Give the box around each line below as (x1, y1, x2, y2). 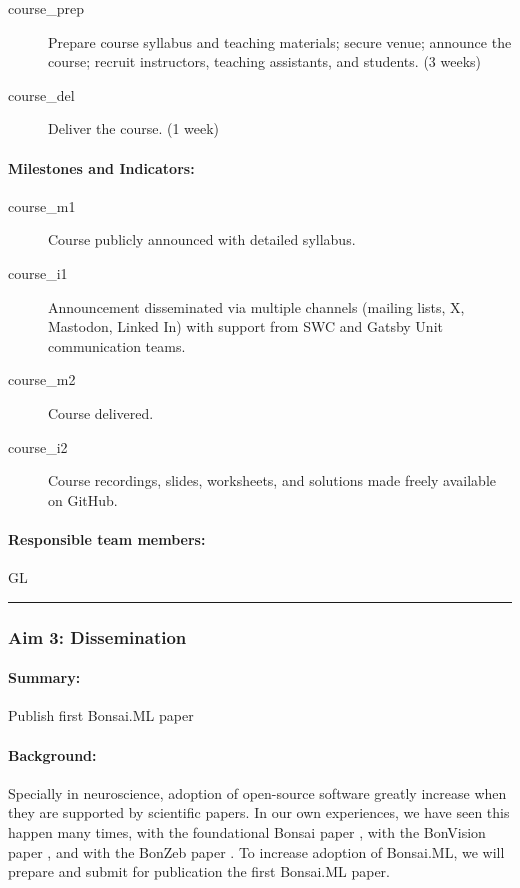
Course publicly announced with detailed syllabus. (48, 229, 356, 250)
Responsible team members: (8, 528, 206, 549)
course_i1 (8, 262, 68, 283)
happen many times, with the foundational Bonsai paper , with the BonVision (8, 821, 486, 842)
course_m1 (8, 195, 76, 216)
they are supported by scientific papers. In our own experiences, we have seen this (8, 802, 510, 823)
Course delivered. (48, 402, 154, 423)
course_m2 (8, 369, 76, 390)
